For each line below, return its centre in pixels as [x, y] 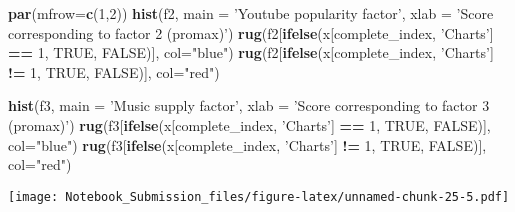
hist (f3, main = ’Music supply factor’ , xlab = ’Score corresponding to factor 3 [249, 105]
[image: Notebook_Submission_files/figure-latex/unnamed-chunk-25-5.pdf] [259, 196]
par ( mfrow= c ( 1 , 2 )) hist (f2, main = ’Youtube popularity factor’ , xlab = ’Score [251, 13]
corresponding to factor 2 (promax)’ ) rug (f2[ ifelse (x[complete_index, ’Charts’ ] [251, 32]
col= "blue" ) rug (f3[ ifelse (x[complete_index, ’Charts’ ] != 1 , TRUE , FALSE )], [247, 144]
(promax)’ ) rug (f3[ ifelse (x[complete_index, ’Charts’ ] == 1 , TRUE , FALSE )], [249, 124]
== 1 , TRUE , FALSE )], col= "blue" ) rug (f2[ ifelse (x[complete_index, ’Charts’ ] [251, 52]
